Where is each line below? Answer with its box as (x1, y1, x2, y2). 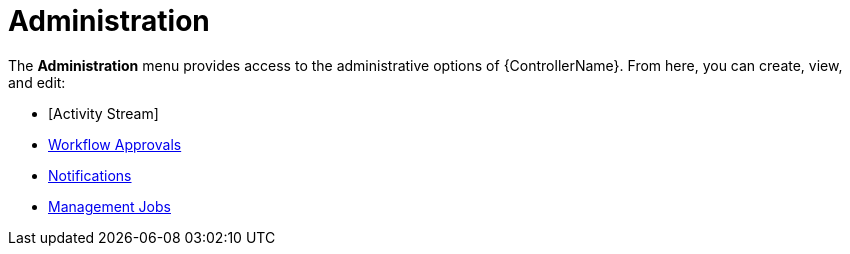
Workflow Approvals (48, 135, 182, 153)
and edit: (8, 73, 66, 91)
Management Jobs (48, 197, 171, 215)
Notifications (48, 166, 132, 184)
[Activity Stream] (48, 104, 159, 122)
